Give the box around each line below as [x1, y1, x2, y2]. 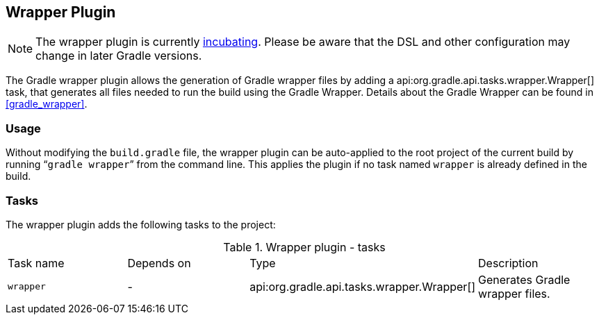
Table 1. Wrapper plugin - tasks [223, 239, 386, 254]
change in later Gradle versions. [35, 49, 202, 63]
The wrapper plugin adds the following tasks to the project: [6, 218, 276, 230]
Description [478, 255, 539, 270]
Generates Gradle [478, 272, 571, 287]
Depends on [127, 255, 191, 270]
